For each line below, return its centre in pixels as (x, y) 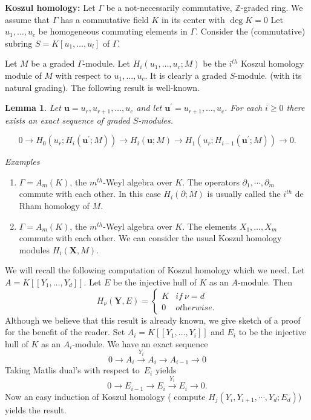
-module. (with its (268, 75)
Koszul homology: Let (50, 7)
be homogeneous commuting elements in (113, 31)
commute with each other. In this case (90, 194)
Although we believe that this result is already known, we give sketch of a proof (153, 320)
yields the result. (36, 409)
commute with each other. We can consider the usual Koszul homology (150, 238)
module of (23, 75)
